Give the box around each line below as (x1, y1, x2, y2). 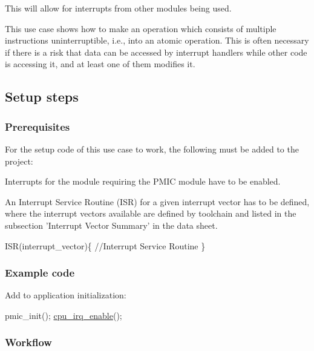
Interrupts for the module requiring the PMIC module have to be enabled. (5, 175, 281, 188)
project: (5, 154, 33, 167)
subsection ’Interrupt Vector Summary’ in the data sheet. (5, 218, 218, 231)
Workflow (5, 335, 52, 350)
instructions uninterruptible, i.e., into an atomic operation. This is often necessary (5, 34, 309, 47)
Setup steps (5, 87, 79, 106)
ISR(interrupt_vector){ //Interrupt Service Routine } (5, 239, 206, 252)
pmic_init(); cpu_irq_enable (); (5, 309, 122, 321)
